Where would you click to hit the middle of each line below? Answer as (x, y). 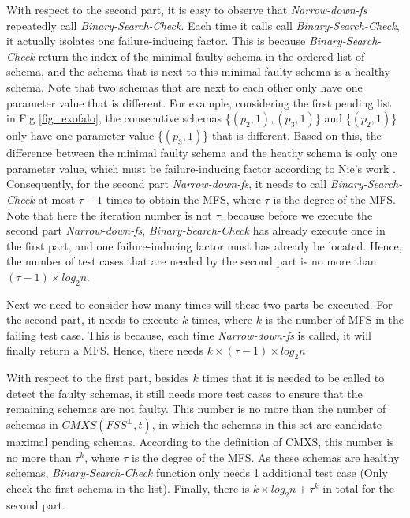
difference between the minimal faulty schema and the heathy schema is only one (202, 153)
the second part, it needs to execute (93, 319)
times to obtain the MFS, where (184, 199)
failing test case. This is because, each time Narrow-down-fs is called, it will (189, 334)
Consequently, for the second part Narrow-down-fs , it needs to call (167, 184)
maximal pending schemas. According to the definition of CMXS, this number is (200, 442)
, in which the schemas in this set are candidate (266, 424)
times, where (222, 319)
